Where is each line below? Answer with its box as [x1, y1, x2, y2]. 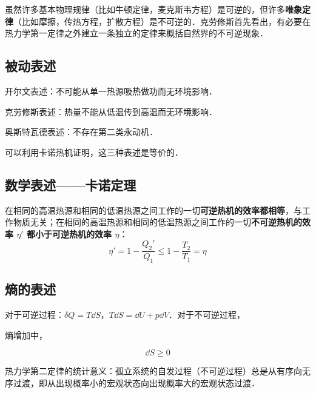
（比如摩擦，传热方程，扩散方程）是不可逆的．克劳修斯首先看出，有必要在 [13, 15, 311, 27]
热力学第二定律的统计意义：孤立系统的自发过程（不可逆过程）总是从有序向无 [5, 365, 311, 377]
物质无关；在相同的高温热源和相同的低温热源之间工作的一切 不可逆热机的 [13, 216, 302, 228]
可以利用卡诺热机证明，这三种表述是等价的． [5, 145, 183, 158]
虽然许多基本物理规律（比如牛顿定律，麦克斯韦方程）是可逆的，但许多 [5, 3, 285, 15]
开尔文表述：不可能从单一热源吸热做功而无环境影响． [5, 84, 217, 97]
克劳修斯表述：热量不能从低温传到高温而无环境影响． [5, 105, 217, 117]
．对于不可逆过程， [169, 308, 246, 321]
